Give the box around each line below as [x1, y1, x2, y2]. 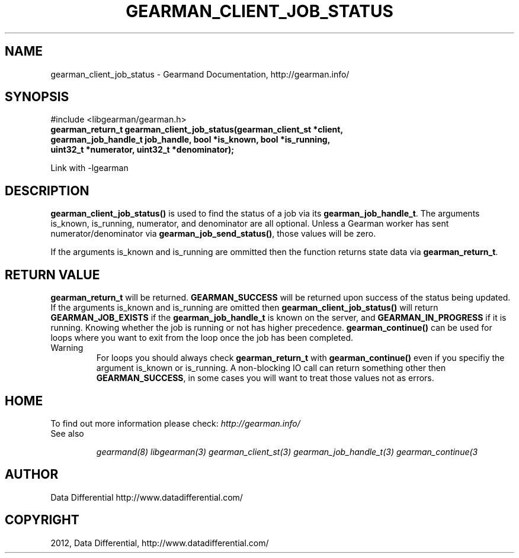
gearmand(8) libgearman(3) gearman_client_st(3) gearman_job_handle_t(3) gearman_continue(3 [96, 446, 478, 457]
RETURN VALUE [5, 267, 100, 282]
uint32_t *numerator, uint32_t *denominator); [50, 144, 235, 155]
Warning [50, 343, 84, 353]
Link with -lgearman [50, 163, 129, 173]
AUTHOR [5, 467, 59, 482]
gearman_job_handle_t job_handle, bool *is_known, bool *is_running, [50, 134, 331, 145]
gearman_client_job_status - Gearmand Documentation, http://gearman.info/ [50, 69, 350, 79]
